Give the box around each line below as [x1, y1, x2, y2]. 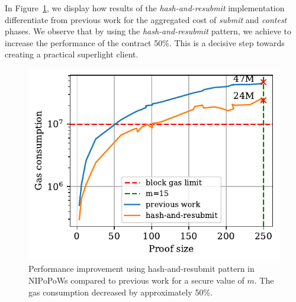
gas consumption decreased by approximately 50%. [28, 285, 213, 298]
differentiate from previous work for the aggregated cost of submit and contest [5, 13, 287, 25]
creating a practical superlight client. [5, 48, 139, 60]
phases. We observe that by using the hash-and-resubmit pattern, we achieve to [5, 25, 292, 37]
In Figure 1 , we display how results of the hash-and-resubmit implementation [5, 2, 285, 14]
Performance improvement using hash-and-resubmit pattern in [28, 262, 255, 275]
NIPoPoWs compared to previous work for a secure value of [28, 274, 244, 287]
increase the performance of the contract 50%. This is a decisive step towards [5, 36, 285, 49]
